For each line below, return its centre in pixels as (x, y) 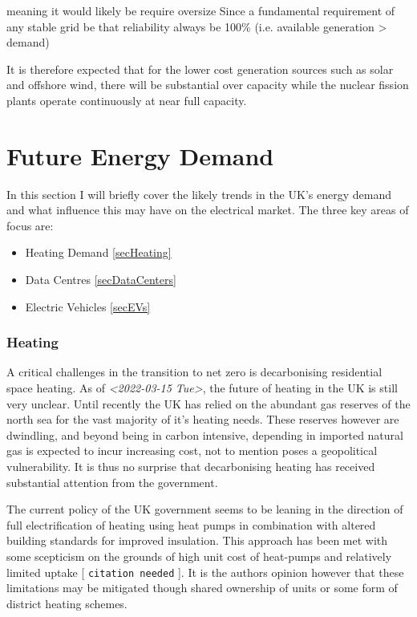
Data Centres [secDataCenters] (101, 280)
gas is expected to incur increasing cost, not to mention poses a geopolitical (192, 451)
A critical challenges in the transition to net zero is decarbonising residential (194, 372)
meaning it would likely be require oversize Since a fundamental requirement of (201, 10)
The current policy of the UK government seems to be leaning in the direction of (205, 509)
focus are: (30, 225)
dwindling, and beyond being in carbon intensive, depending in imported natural (205, 434)
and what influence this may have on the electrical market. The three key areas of (208, 210)
